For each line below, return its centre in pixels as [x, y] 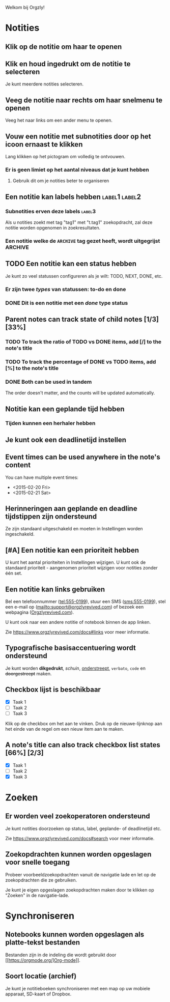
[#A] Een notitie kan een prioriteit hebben [72, 550]
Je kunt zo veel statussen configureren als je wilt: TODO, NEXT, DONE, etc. [84, 276]
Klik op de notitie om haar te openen [64, 47]
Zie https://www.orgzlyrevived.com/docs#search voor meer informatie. [80, 838]
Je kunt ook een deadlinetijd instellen [66, 440]
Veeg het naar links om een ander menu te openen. [59, 120]
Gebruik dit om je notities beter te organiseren [61, 181]
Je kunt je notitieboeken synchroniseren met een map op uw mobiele [78, 988]
